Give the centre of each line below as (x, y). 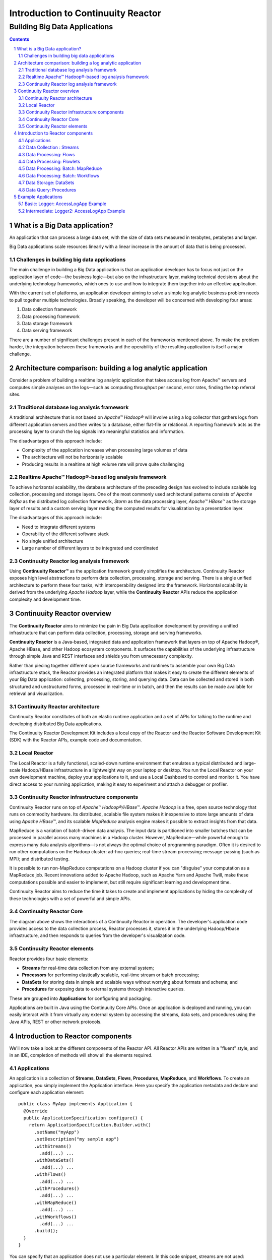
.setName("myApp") (57, 1132)
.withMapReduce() (55, 1203)
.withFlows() (50, 1175)
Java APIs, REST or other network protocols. (55, 1022)
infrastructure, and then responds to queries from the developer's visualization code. (97, 935)
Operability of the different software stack (65, 534)
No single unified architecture (53, 541)
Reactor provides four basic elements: (49, 959)
